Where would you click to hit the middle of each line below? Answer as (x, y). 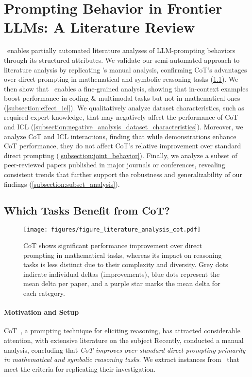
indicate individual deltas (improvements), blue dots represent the (122, 274)
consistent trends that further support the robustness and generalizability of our (123, 174)
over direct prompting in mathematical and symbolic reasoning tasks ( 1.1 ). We (121, 79)
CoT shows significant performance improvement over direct (113, 245)
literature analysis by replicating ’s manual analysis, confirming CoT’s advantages (126, 69)
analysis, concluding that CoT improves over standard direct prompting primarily (125, 350)
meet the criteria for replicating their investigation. (80, 368)
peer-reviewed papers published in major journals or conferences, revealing (115, 165)
